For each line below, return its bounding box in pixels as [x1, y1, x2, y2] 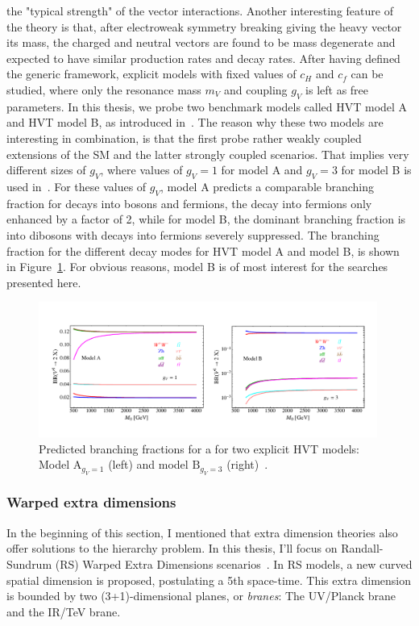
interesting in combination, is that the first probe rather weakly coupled [6, 129, 362, 146]
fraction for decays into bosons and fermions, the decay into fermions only [6, 194, 372, 211]
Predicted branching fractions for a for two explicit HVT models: [39, 440, 360, 457]
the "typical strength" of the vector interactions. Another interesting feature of [6, 2, 393, 19]
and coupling [223, 81, 288, 98]
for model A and [221, 161, 303, 178]
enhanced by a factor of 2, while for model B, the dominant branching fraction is [6, 211, 406, 227]
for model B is [341, 161, 412, 178]
